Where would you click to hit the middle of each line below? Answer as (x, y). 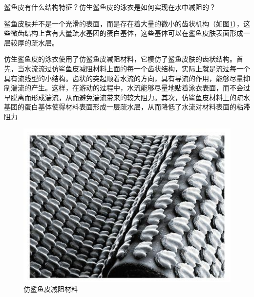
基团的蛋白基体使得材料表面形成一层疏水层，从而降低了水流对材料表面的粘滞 (127, 107)
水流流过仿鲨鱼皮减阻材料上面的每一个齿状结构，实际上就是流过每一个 (137, 68)
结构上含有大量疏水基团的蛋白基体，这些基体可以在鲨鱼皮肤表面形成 (134, 33)
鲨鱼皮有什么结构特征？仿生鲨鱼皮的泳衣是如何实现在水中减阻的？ (110, 7)
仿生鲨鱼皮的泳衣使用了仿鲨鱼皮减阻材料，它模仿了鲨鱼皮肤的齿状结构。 (120, 59)
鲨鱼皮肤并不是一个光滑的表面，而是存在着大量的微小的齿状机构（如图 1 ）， (124, 23)
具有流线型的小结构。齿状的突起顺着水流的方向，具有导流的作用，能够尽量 (124, 78)
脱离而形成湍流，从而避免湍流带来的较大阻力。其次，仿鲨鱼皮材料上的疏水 (130, 97)
